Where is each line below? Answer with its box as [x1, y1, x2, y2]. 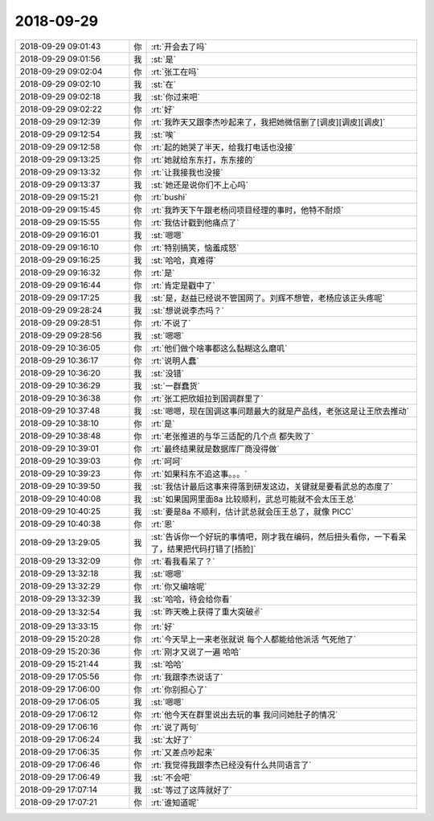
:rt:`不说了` [150, 318, 191, 329]
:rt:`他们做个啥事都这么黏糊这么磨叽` [150, 343, 288, 354]
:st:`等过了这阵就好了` [150, 784, 233, 795]
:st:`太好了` [150, 734, 193, 745]
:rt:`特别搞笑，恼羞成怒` [150, 242, 240, 253]
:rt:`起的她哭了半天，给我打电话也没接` [150, 142, 296, 153]
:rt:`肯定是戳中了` [150, 280, 215, 291]
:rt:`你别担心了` [150, 683, 207, 695]
